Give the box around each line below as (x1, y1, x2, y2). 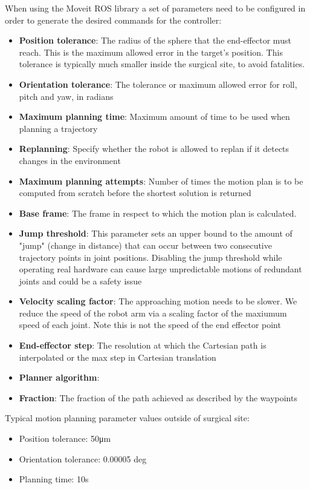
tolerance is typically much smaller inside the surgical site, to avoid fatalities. (19, 57, 305, 70)
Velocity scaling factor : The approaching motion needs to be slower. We (19, 295, 297, 307)
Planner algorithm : (19, 371, 100, 384)
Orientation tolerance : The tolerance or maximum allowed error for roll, (19, 77, 297, 90)
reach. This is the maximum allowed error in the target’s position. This (19, 45, 283, 58)
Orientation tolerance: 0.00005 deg (19, 452, 147, 465)
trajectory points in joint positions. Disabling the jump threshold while (19, 251, 282, 263)
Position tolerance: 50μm (19, 432, 111, 445)
